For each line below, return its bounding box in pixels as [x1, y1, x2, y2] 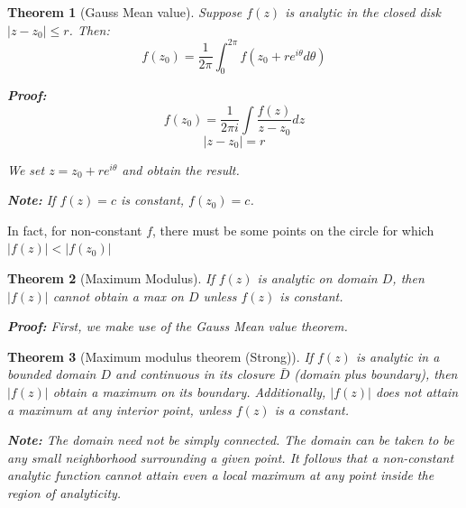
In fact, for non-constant [7, 220, 142, 239]
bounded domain [7, 365, 96, 383]
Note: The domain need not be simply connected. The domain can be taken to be [7, 430, 454, 449]
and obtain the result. [122, 160, 240, 179]
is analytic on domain [257, 268, 378, 287]
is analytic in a [355, 346, 440, 365]
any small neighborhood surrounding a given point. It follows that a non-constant [7, 448, 454, 466]
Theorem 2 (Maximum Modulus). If [7, 268, 215, 287]
